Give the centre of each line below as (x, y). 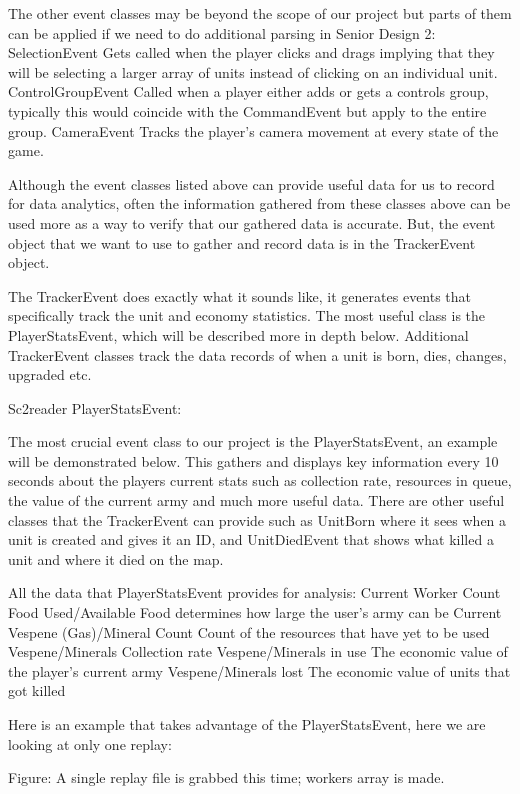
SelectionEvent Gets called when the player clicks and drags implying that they (251, 52)
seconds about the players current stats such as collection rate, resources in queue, (260, 480)
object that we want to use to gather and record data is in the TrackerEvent (242, 242)
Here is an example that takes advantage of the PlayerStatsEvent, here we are (247, 724)
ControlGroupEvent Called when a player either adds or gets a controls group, (248, 91)
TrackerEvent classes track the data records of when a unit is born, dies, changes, (257, 354)
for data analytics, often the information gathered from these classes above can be (259, 203)
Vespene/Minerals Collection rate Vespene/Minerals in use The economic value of (258, 651)
